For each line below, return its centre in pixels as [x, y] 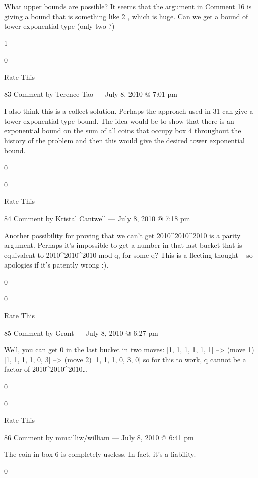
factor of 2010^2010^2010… [46, 369]
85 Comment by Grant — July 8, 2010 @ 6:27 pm [81, 332]
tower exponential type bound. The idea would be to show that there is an [119, 120]
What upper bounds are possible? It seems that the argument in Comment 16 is [128, 6]
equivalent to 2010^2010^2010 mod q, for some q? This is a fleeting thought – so [128, 255]
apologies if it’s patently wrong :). [56, 265]
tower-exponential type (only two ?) [59, 26]
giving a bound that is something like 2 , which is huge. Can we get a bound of [126, 16]
